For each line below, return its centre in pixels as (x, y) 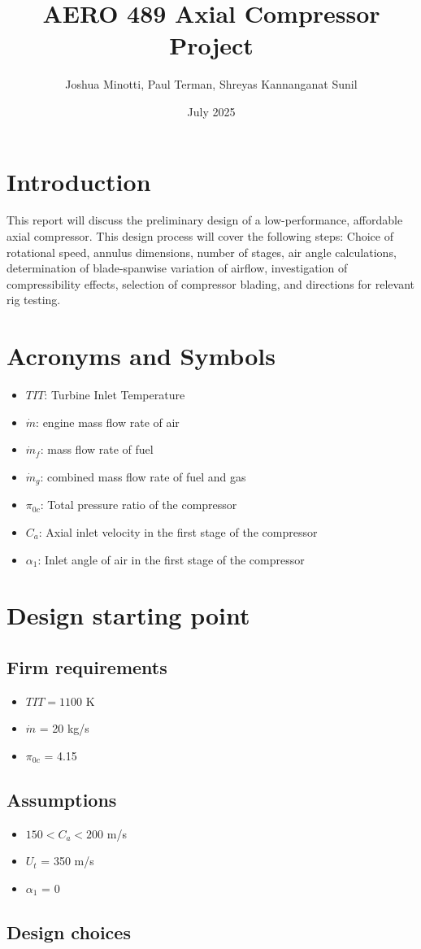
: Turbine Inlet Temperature (115, 395)
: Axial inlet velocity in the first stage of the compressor (178, 531)
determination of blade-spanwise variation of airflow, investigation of (177, 268)
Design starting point (128, 615)
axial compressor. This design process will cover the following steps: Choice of (200, 236)
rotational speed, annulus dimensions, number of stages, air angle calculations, (202, 252)
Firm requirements (87, 666)
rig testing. (34, 300)
